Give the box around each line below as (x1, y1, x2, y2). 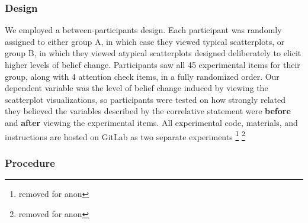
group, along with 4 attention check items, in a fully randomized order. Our (5, 70, 280, 82)
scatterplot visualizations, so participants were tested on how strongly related (5, 93, 285, 105)
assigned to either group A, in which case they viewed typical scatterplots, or (5, 35, 285, 47)
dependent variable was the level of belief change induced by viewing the (5, 82, 268, 94)
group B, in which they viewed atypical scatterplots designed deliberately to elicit (5, 47, 301, 59)
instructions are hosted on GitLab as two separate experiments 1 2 (5, 128, 245, 143)
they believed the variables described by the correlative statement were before (5, 105, 291, 117)
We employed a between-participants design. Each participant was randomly (5, 24, 282, 36)
